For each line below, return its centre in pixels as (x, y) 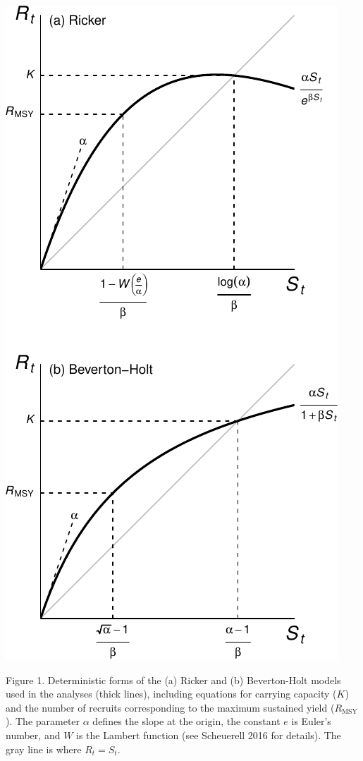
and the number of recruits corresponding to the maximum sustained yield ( (170, 707)
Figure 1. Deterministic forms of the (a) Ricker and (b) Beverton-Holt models (173, 680)
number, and (33, 735)
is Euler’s (311, 721)
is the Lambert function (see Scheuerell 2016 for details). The (209, 735)
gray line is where (44, 749)
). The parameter (43, 721)
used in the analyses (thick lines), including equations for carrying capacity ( (171, 694)
